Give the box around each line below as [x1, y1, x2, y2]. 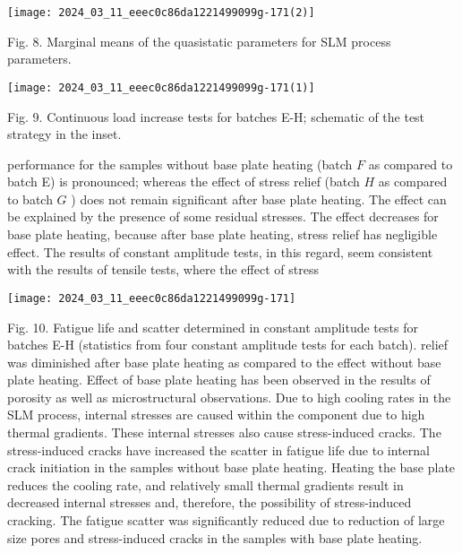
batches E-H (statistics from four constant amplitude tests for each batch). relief [7, 335, 449, 354]
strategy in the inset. [7, 125, 122, 143]
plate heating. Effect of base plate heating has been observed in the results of [7, 370, 431, 389]
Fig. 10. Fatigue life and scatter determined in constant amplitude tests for [7, 317, 418, 336]
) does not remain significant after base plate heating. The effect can [71, 189, 447, 208]
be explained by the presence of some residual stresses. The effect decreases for [7, 207, 439, 226]
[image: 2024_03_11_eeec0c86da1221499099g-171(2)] [7, 6, 315, 19]
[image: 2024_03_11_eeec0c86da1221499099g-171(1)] [7, 81, 315, 94]
